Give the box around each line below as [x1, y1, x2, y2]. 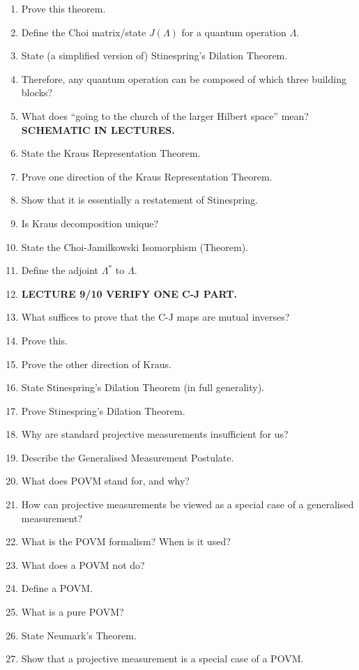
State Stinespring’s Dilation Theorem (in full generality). [21, 380, 264, 395]
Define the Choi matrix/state [21, 24, 146, 39]
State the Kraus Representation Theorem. [21, 146, 201, 160]
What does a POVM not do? [21, 557, 145, 572]
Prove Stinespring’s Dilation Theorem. [21, 403, 185, 418]
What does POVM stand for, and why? [21, 473, 190, 488]
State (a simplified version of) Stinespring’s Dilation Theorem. [21, 48, 288, 63]
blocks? [21, 85, 53, 100]
